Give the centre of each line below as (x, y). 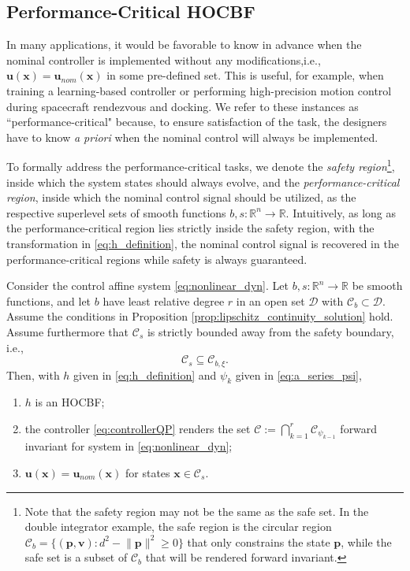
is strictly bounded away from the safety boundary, (270, 331)
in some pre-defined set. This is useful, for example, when (245, 75)
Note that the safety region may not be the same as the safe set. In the (197, 511)
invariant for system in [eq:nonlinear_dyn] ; (129, 446)
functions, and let (49, 300)
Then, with (33, 374)
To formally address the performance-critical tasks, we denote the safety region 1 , (201, 165)
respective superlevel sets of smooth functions (116, 212)
